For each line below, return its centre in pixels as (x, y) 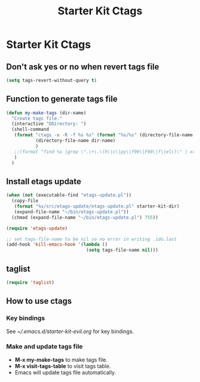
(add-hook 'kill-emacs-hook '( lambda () (57, 245)
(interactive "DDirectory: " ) (49, 124)
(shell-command (30, 130)
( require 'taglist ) (30, 282)
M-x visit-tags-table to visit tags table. (63, 366)
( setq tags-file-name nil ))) (122, 250)
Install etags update (44, 181)
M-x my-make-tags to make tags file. (61, 359)
